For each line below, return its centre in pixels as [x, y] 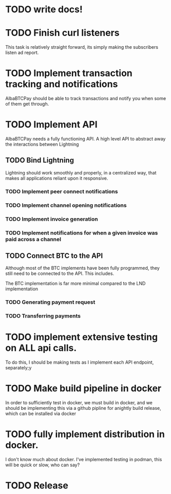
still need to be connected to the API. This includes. [60, 273]
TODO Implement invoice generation [52, 219]
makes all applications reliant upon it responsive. [57, 178]
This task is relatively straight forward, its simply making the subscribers [82, 47]
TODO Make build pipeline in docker [83, 389]
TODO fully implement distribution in [85, 434]
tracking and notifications [62, 84]
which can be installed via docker [41, 413]
